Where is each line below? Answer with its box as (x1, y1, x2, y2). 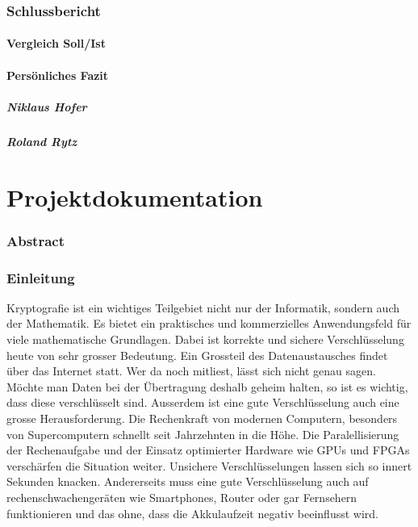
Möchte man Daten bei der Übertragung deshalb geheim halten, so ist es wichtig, (6, 378, 408, 395)
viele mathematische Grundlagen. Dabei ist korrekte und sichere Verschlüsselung (6, 331, 404, 347)
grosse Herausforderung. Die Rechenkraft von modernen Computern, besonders (6, 409, 398, 426)
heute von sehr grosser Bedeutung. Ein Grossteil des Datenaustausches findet (6, 346, 388, 363)
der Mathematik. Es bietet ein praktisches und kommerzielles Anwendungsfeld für (6, 315, 412, 332)
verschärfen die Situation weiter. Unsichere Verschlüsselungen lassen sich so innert (6, 457, 412, 474)
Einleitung (6, 267, 75, 287)
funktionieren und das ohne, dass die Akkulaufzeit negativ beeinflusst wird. (6, 504, 378, 521)
